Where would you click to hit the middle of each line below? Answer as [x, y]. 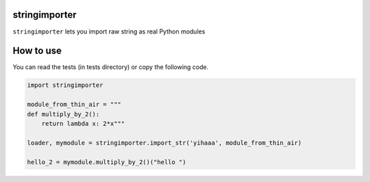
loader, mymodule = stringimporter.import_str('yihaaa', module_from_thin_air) [164, 143]
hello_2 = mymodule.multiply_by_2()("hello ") [107, 162]
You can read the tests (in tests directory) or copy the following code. [111, 67]
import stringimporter [65, 85]
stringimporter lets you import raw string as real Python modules [109, 31]
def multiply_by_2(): [63, 114]
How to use [37, 51]
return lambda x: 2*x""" [83, 123]
